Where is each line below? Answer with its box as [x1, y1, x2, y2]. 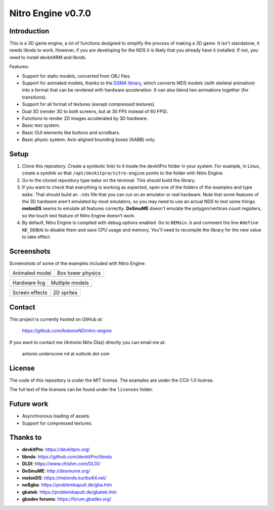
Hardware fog [12, 280, 45, 287]
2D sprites [53, 289, 78, 296]
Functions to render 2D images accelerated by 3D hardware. [22, 115, 148, 121]
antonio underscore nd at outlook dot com [22, 350, 110, 356]
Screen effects [12, 289, 48, 296]
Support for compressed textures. [22, 420, 93, 426]
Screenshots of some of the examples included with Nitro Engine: [9, 260, 146, 266]
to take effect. [22, 234, 52, 240]
